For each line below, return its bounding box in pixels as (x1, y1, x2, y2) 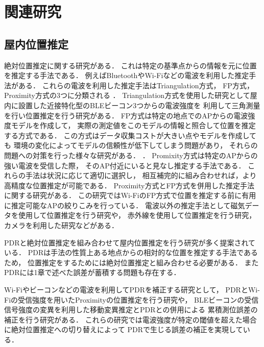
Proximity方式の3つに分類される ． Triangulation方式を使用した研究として (4, 90, 250, 101)
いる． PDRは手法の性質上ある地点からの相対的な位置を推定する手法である (4, 247, 258, 258)
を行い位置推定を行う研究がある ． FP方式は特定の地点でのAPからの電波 (4, 110, 248, 120)
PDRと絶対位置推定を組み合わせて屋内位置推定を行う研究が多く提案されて (4, 237, 256, 247)
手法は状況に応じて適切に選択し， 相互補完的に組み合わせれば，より (25, 170, 257, 181)
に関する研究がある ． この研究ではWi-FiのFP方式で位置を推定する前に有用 (4, 190, 256, 201)
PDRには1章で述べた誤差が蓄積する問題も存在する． (4, 267, 181, 278)
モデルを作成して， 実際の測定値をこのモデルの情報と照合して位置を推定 (11, 120, 256, 131)
